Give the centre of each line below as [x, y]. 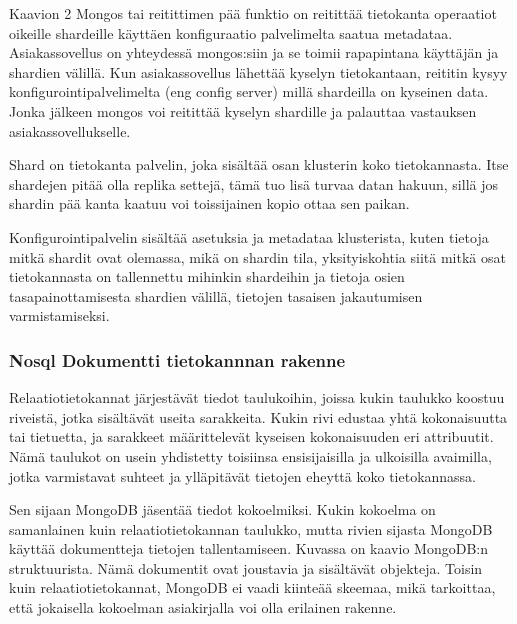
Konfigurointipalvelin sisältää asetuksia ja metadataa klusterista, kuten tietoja [249, 236]
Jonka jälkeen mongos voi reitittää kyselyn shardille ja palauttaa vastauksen [243, 110]
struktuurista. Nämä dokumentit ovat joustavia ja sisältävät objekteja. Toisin [246, 567]
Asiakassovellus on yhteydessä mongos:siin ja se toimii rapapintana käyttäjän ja [254, 52]
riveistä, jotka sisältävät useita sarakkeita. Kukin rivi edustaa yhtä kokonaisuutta [258, 416]
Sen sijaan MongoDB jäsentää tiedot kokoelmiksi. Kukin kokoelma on [222, 509]
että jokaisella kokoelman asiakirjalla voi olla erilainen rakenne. [203, 607]
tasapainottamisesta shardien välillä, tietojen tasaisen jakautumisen [216, 295]
